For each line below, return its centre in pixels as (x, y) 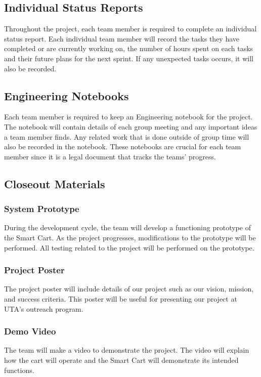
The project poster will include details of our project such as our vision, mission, (129, 289)
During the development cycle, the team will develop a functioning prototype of (127, 227)
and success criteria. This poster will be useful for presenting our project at (121, 298)
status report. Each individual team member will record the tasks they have (122, 38)
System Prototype (42, 209)
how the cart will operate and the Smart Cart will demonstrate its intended (121, 360)
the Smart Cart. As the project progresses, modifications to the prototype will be (130, 237)
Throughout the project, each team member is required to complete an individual (130, 29)
